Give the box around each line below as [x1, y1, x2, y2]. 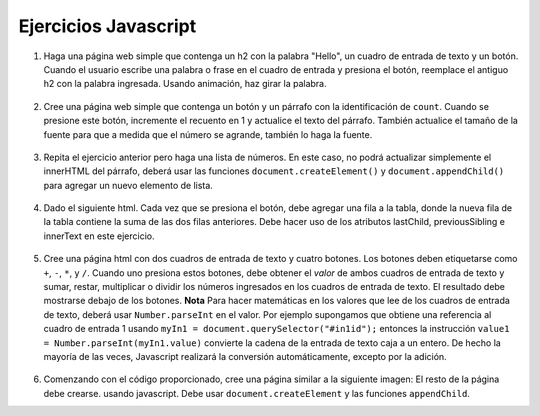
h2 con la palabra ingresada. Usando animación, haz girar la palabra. [43, 78, 327, 90]
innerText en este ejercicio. [43, 230, 155, 242]
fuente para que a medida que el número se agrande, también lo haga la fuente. [43, 128, 373, 140]
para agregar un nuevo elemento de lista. [43, 179, 214, 191]
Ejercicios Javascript [18, 15, 197, 37]
